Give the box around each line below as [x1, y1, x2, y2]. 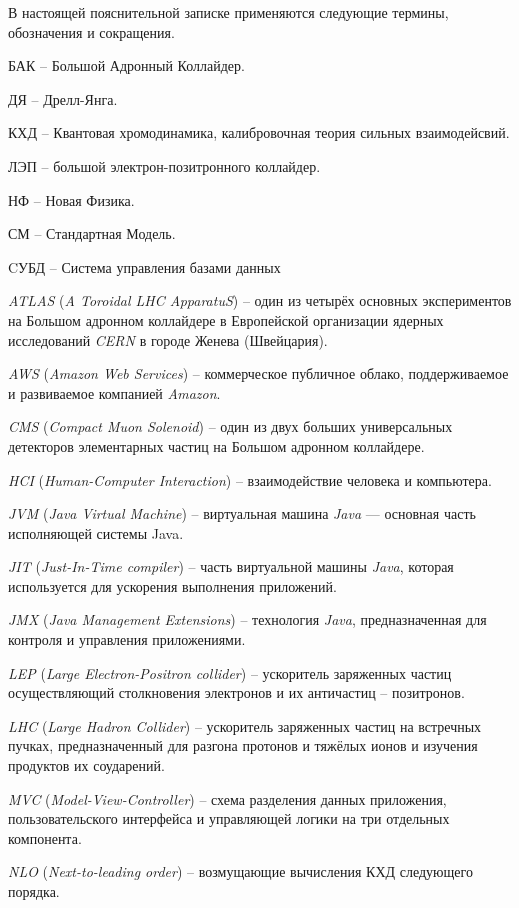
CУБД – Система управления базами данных [8, 256, 281, 277]
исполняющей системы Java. [8, 522, 184, 543]
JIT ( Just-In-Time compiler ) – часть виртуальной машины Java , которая [8, 556, 454, 577]
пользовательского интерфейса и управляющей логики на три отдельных [8, 808, 450, 829]
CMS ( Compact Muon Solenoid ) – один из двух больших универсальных [8, 416, 453, 437]
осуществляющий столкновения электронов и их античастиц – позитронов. [8, 682, 465, 703]
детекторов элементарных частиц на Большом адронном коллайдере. [8, 435, 425, 456]
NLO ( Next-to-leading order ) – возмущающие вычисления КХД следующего [8, 861, 473, 882]
